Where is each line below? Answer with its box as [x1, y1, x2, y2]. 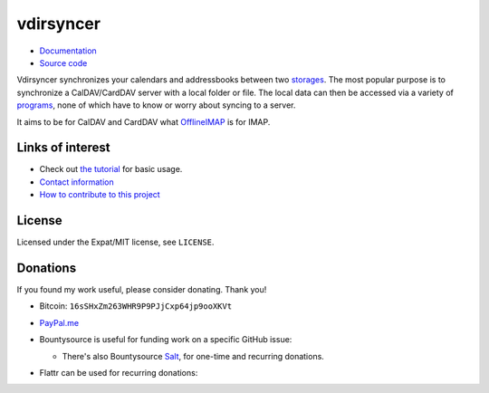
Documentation [39, 45, 97, 56]
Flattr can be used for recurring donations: [39, 367, 198, 378]
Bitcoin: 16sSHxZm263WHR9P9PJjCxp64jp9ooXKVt [39, 301, 233, 312]
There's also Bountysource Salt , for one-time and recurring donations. [62, 350, 325, 361]
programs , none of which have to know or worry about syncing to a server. [16, 100, 296, 110]
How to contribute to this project [39, 189, 160, 200]
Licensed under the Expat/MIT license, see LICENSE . [16, 236, 215, 248]
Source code [39, 57, 88, 68]
